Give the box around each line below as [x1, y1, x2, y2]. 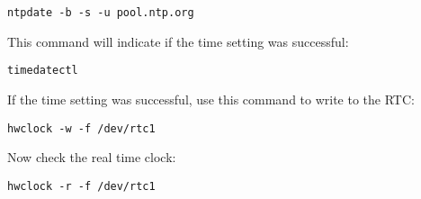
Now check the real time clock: [7, 148, 176, 167]
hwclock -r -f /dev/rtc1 [7, 179, 156, 193]
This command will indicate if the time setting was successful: [7, 32, 349, 50]
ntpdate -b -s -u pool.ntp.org [7, 6, 194, 19]
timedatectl [7, 64, 78, 77]
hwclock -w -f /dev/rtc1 [7, 122, 156, 135]
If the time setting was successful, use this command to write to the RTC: [7, 89, 415, 108]
